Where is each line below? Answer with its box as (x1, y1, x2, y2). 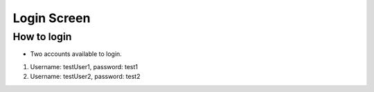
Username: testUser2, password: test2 (30, 73, 141, 81)
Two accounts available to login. (30, 50, 123, 58)
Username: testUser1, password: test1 (30, 62, 139, 71)
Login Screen (12, 10, 91, 26)
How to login (12, 30, 72, 43)
